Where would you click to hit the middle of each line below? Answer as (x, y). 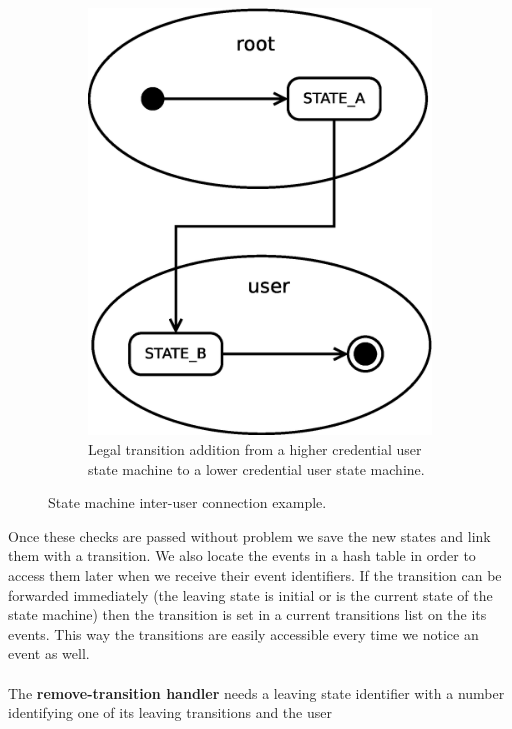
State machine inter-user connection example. (187, 502)
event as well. (49, 653)
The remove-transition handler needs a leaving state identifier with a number (256, 692)
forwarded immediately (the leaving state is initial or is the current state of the (250, 594)
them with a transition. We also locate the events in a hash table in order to (242, 555)
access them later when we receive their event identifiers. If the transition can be (255, 575)
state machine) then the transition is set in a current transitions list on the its (247, 614)
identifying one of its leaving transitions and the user (170, 712)
